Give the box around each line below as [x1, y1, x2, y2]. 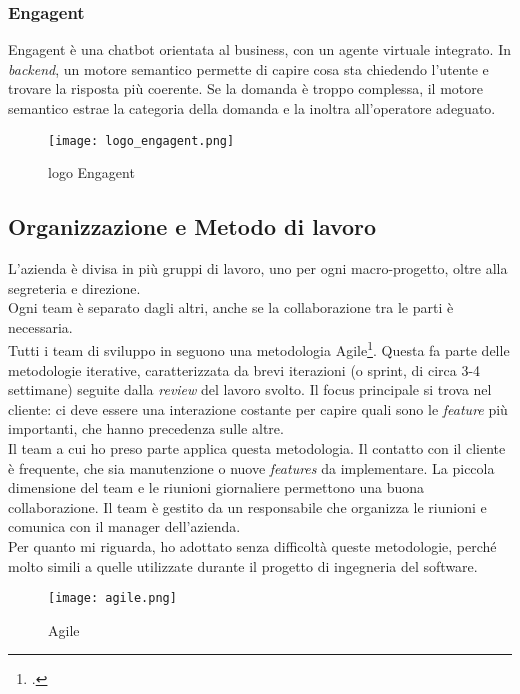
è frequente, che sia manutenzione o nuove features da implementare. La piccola [8, 457, 495, 478]
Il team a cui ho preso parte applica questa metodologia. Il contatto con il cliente [8, 438, 506, 459]
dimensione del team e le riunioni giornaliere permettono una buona [8, 477, 424, 498]
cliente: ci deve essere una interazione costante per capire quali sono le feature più [8, 398, 508, 419]
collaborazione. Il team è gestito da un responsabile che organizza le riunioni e [8, 496, 487, 517]
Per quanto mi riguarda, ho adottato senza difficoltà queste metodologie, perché [8, 536, 497, 557]
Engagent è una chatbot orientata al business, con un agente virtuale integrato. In [8, 39, 512, 60]
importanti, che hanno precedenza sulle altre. [8, 418, 284, 439]
